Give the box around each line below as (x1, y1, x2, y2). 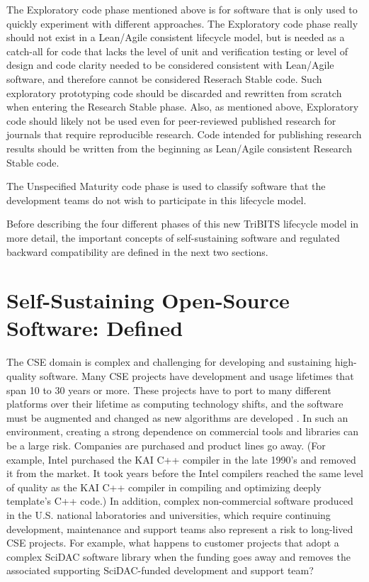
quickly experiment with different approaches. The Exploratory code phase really (6, 16, 358, 30)
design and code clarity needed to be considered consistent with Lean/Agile (6, 57, 334, 72)
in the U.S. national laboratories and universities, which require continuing (6, 507, 331, 522)
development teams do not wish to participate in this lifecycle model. (6, 192, 307, 207)
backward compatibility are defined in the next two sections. (6, 244, 268, 259)
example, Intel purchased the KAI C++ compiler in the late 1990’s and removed (6, 452, 356, 466)
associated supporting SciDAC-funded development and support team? (6, 563, 314, 578)
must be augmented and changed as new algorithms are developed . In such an (6, 410, 348, 425)
